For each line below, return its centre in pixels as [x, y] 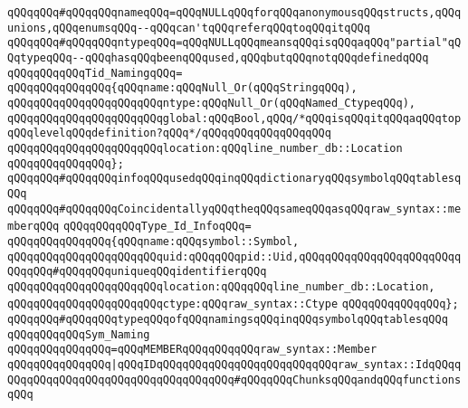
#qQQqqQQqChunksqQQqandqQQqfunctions [348, 380]
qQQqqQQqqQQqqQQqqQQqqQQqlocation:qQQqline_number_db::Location [205, 148]
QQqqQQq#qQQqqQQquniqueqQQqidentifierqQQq [137, 272]
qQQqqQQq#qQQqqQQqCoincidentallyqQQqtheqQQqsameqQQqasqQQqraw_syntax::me [234, 209]
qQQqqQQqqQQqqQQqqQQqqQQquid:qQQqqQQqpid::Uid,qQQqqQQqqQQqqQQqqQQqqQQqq [234, 256]
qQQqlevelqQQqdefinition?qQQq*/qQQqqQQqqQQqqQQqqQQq [169, 133]
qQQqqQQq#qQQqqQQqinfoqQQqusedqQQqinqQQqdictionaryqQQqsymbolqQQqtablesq [234, 179]
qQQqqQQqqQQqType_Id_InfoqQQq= [157, 227]
